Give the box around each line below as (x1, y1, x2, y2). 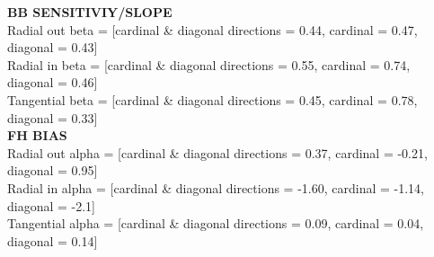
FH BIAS (7, 126, 67, 145)
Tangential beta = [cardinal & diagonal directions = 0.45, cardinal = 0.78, (7, 90, 418, 109)
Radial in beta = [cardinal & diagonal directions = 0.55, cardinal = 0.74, (7, 55, 411, 74)
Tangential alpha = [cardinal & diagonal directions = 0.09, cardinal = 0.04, (7, 214, 424, 233)
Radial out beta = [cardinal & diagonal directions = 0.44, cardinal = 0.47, (7, 20, 418, 39)
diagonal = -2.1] (7, 196, 96, 215)
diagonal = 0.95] (7, 161, 98, 180)
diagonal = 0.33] (7, 108, 98, 127)
